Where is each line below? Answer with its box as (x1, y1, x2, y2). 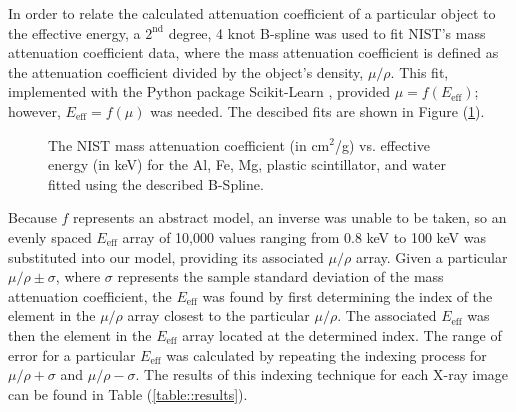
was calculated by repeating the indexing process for (166, 344, 487, 365)
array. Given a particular (355, 246, 508, 267)
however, (8, 100, 61, 121)
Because (8, 207, 57, 228)
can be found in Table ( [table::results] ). (8, 383, 248, 404)
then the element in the (8, 324, 152, 345)
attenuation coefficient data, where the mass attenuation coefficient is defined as (8, 42, 499, 63)
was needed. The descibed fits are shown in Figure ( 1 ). (150, 100, 485, 121)
